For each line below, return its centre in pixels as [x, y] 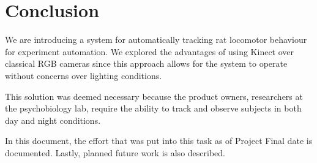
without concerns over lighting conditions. [84, 75]
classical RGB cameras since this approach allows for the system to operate [146, 63]
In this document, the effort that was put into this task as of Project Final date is [159, 141]
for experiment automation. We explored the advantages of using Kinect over [150, 51]
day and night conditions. [53, 120]
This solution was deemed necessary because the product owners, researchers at [154, 96]
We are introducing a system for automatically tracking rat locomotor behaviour [156, 40]
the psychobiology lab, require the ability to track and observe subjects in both [153, 108]
